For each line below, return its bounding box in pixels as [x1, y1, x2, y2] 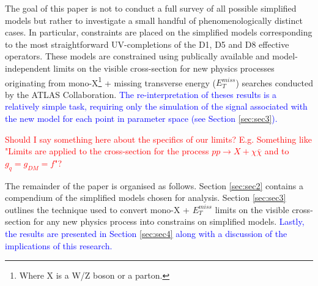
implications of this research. [5, 239, 113, 252]
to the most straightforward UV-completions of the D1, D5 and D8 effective [5, 37, 289, 50]
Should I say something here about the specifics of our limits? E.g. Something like [5, 132, 312, 145]
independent [5, 61, 51, 74]
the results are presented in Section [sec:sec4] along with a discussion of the [5, 227, 287, 239]
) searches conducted [235, 76, 313, 89]
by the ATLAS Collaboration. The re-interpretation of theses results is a [5, 88, 277, 100]
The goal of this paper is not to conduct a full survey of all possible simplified [5, 2, 297, 14]
